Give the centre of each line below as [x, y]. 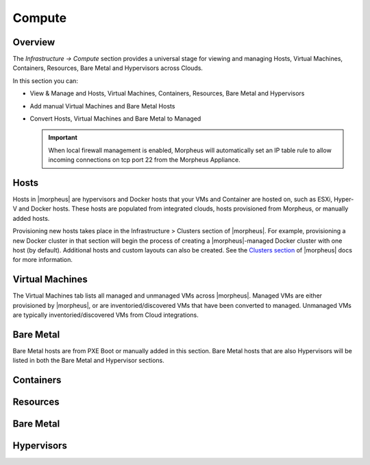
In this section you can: [46, 81]
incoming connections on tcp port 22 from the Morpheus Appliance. [144, 160]
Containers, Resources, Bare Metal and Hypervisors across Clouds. [108, 68]
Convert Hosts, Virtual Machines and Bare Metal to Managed [115, 119]
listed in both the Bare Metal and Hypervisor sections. [88, 361]
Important [63, 138]
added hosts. [31, 218]
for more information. [43, 260]
